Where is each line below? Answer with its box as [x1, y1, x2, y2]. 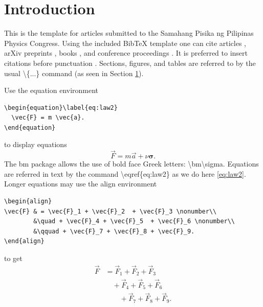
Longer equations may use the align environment [4, 178, 157, 189]
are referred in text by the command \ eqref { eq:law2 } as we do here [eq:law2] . [4, 168, 246, 179]
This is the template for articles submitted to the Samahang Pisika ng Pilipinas [4, 28, 254, 38]
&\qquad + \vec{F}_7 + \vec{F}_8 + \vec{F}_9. [33, 227, 195, 235]
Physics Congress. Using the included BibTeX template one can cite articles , [4, 37, 247, 48]
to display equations [4, 139, 67, 150]
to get [4, 253, 23, 264]
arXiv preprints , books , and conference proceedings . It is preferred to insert [4, 48, 248, 58]
